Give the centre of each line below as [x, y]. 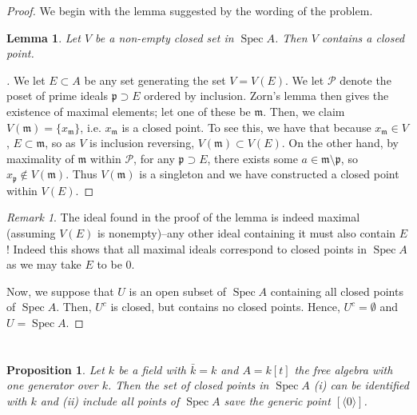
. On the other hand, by [340, 143]
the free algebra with [344, 369]
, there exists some [252, 158]
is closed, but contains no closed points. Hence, [225, 307]
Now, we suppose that [60, 291]
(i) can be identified [361, 385]
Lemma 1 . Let [44, 37]
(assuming [31, 232]
